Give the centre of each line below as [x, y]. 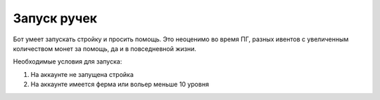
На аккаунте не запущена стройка [82, 74]
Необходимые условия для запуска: [68, 62]
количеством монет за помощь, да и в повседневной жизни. [105, 48]
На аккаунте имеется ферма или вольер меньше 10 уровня [120, 85]
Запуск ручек [55, 18]
